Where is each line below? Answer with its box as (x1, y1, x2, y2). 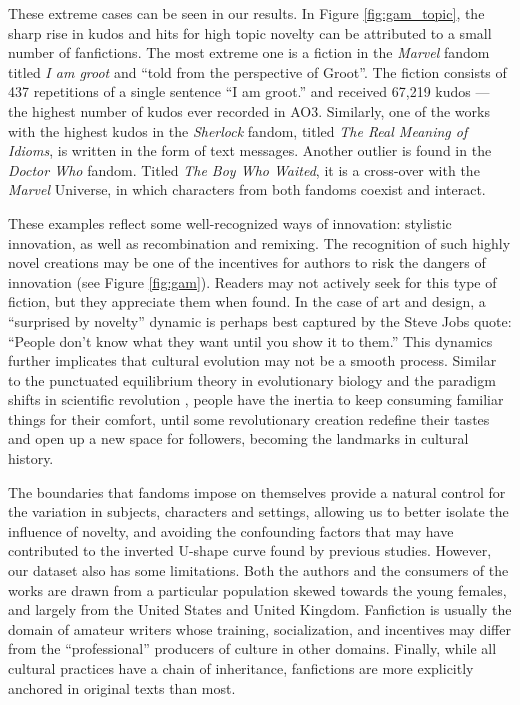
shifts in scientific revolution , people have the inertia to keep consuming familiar (8, 389, 504, 410)
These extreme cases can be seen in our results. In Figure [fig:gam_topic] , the (8, 3, 485, 23)
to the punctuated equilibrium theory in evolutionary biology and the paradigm (8, 369, 496, 390)
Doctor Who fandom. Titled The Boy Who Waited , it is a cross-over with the (8, 159, 480, 180)
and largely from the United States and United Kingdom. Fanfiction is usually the (8, 599, 512, 620)
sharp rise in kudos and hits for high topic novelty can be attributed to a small (8, 22, 492, 43)
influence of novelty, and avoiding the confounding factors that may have (8, 520, 454, 541)
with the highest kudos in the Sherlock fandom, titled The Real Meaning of (8, 120, 468, 141)
